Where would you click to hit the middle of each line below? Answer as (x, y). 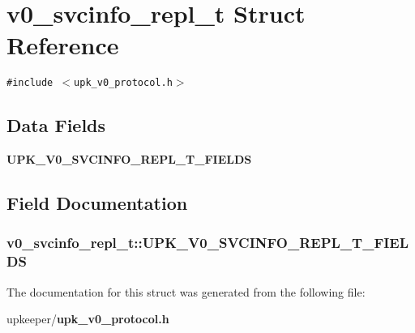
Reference (63, 45)
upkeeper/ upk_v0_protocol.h (88, 319)
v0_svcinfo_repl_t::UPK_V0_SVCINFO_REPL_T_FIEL (208, 243)
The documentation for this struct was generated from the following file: (186, 291)
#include (30, 83)
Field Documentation (97, 203)
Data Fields (56, 125)
